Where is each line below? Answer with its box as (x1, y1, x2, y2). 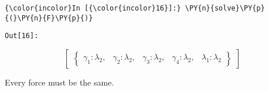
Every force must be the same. (5, 76, 114, 88)
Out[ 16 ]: (5, 32, 39, 40)
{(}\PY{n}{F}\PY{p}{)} (5, 13, 93, 22)
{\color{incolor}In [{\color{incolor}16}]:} (5, 4, 181, 12)
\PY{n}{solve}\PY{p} (185, 4, 265, 12)
